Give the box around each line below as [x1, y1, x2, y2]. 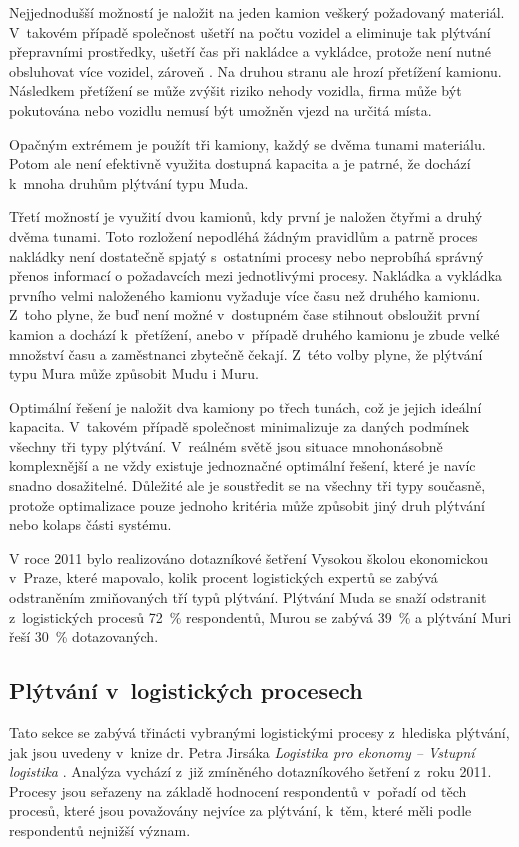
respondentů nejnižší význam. [9, 819, 191, 840]
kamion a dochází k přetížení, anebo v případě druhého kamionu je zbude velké [9, 323, 500, 344]
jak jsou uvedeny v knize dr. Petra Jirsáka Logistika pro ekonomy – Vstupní [9, 741, 475, 762]
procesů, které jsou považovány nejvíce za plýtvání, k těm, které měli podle [9, 800, 472, 821]
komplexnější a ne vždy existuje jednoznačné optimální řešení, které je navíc [9, 455, 476, 476]
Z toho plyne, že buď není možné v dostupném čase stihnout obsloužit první [9, 304, 480, 325]
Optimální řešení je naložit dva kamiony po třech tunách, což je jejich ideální [9, 396, 482, 417]
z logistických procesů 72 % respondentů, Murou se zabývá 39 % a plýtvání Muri [9, 606, 512, 627]
